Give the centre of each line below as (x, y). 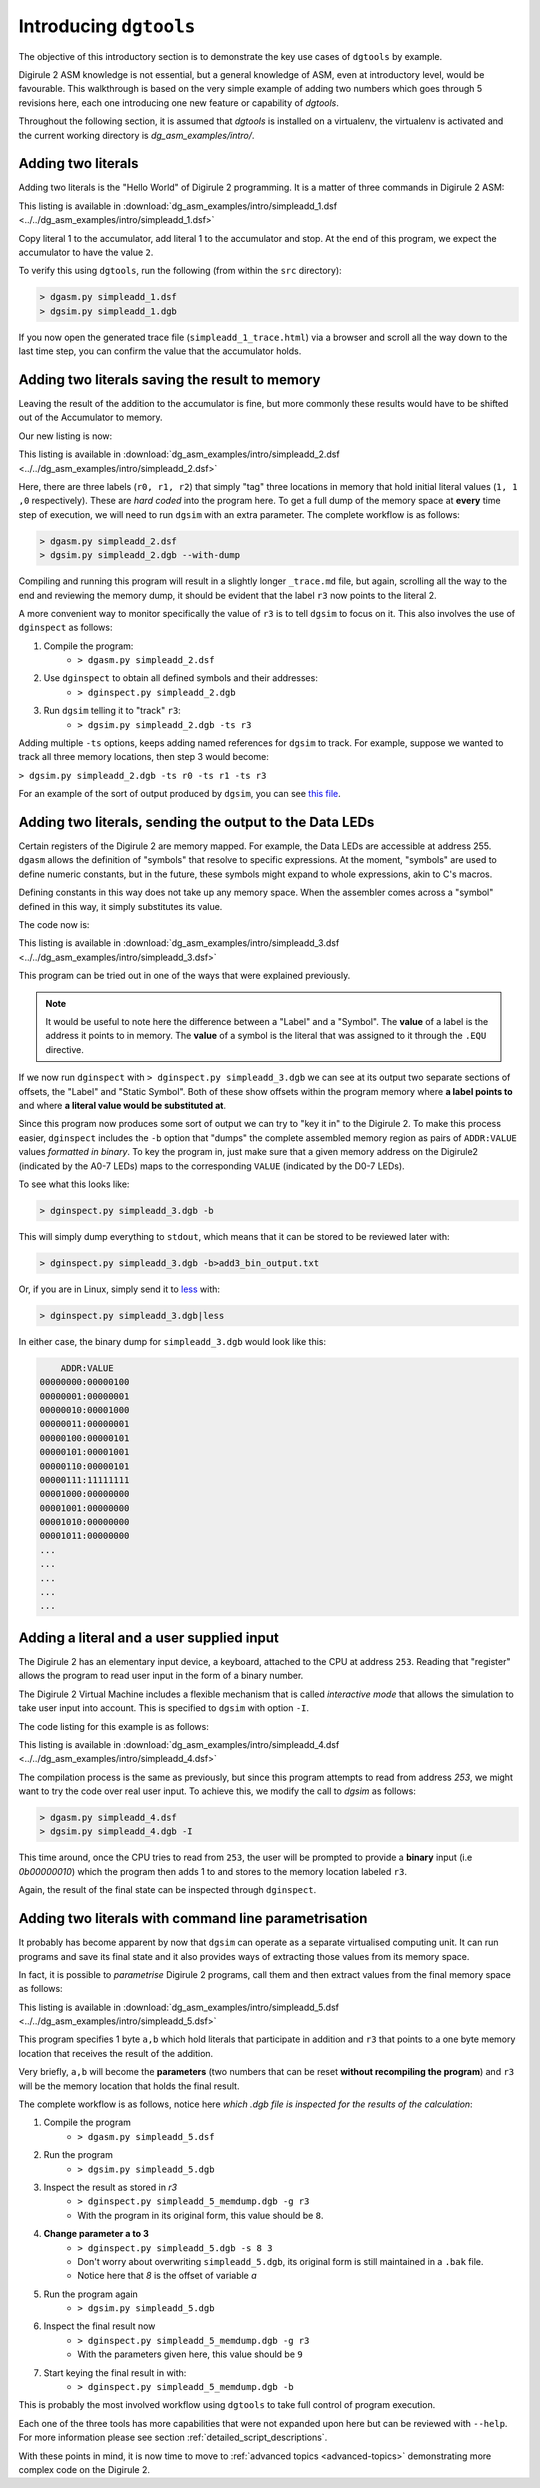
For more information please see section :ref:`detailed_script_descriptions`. (173, 2437)
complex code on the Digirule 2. (84, 2469)
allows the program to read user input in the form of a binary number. (161, 1676)
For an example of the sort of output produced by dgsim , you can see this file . (180, 794)
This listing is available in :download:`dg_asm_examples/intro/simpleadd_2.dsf (179, 454)
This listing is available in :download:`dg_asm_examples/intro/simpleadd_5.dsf (179, 2007)
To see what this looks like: (74, 1184)
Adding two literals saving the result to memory (169, 379)
